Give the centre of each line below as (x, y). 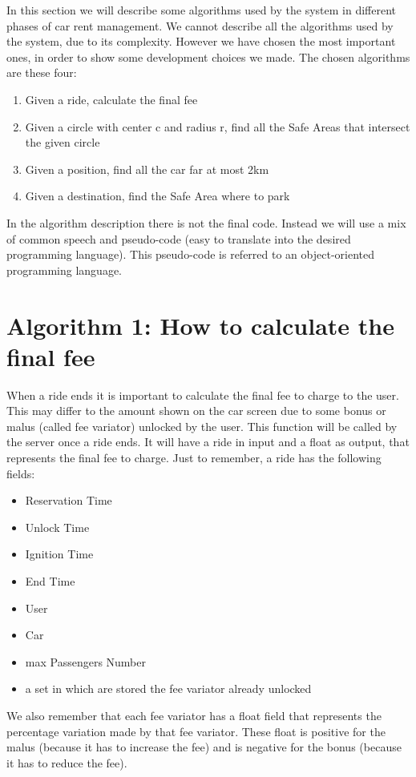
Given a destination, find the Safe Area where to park (158, 196)
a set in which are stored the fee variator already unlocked (168, 688)
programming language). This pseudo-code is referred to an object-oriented (190, 254)
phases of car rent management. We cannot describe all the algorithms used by (200, 25)
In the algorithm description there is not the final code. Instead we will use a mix (206, 222)
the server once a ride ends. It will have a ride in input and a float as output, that (208, 442)
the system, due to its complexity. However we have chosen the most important (201, 41)
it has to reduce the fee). (67, 762)
